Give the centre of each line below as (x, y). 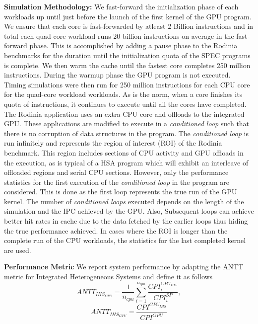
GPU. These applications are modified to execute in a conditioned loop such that (127, 123)
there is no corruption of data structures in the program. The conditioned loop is (126, 133)
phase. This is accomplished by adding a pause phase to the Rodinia (133, 45)
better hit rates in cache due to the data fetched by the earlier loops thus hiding (126, 221)
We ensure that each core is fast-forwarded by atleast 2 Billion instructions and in (129, 26)
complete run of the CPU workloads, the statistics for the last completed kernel (125, 240)
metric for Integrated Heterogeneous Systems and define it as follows (108, 277)
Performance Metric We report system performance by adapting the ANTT (124, 267)
